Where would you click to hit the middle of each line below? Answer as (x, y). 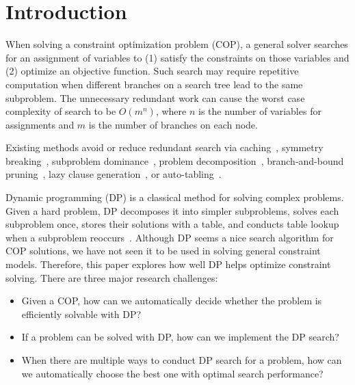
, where (171, 111)
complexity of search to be (61, 111)
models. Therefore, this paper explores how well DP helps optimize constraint (168, 264)
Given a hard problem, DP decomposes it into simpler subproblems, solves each (172, 210)
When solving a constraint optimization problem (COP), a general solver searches (177, 44)
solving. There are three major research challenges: (112, 277)
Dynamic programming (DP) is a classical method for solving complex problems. (175, 197)
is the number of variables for (260, 111)
